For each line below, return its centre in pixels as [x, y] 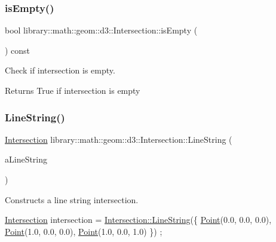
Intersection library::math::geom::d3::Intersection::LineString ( [119, 139]
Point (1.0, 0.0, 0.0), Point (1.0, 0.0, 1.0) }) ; [84, 231]
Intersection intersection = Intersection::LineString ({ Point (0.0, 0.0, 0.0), [138, 220]
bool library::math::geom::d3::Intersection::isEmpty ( [101, 30]
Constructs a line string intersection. [72, 199]
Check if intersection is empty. [60, 70]
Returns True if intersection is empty [73, 90]
